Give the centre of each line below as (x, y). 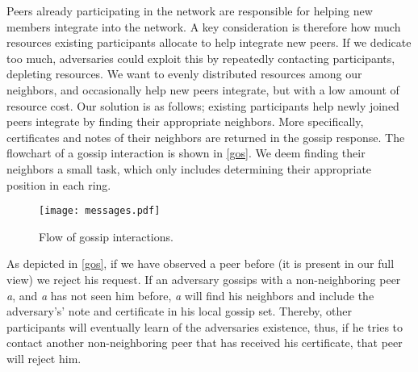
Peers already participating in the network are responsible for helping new (190, 10)
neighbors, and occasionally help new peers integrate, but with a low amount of (203, 89)
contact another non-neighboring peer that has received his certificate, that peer (205, 343)
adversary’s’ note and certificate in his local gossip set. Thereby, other (180, 311)
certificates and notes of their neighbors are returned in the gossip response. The (206, 137)
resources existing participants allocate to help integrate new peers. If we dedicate (209, 42)
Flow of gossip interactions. (106, 236)
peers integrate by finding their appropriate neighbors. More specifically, (185, 121)
